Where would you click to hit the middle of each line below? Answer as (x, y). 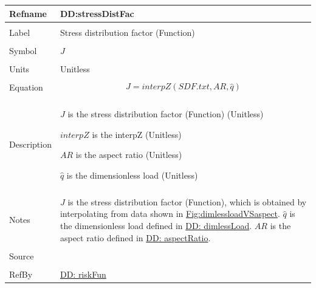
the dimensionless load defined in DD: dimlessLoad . (156, 226)
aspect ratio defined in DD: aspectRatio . (135, 237)
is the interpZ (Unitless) (137, 134)
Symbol (23, 50)
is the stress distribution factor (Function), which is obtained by (187, 201)
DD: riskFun (83, 274)
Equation (26, 87)
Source (22, 255)
